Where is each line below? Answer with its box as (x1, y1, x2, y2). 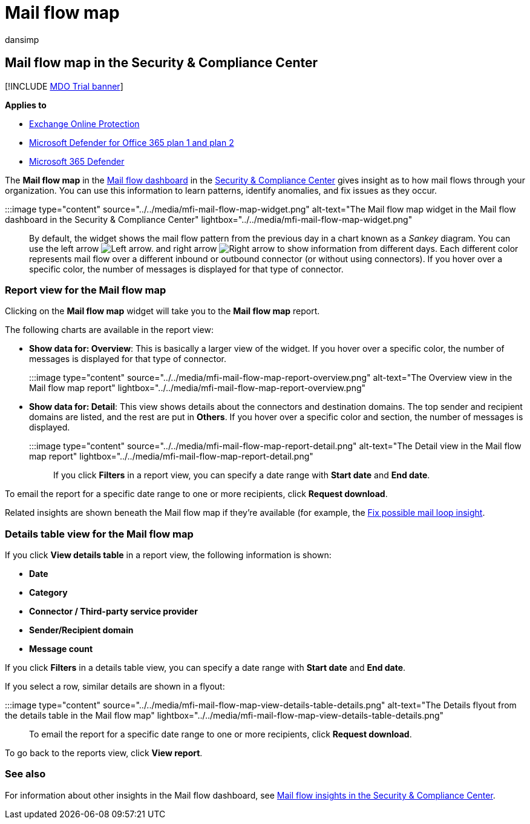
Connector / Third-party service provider (29, 606, 198, 617)
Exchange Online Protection (29, 118, 140, 129)
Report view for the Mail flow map (5, 283, 166, 296)
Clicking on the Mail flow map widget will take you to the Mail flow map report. (5, 306, 320, 317)
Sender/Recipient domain (29, 625, 134, 636)
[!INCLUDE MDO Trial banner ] (5, 81, 123, 91)
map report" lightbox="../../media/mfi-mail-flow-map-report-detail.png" (29, 451, 313, 462)
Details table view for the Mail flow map (5, 527, 194, 540)
